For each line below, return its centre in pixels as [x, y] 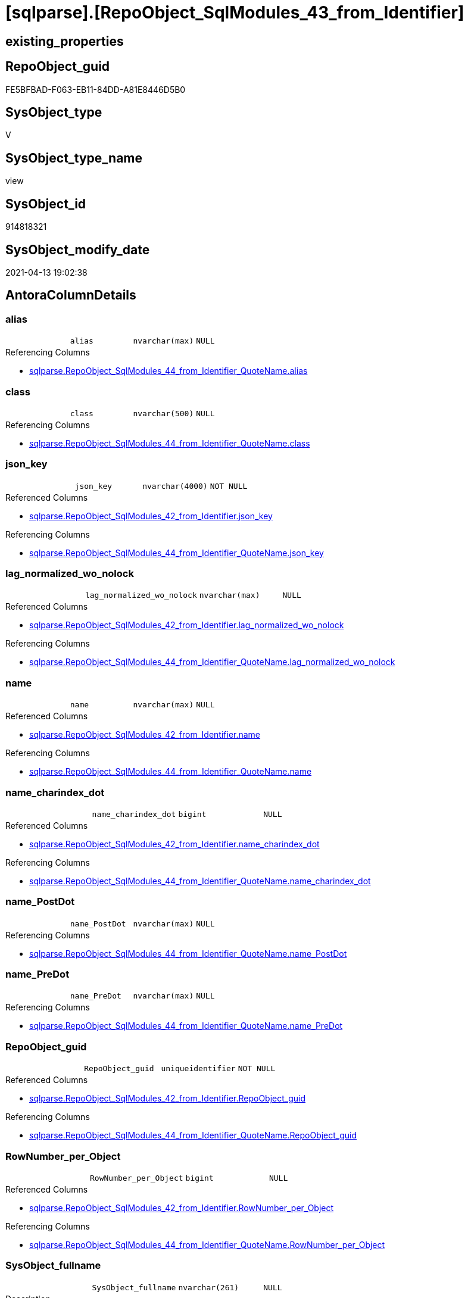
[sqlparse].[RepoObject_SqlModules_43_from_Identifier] [235, 13]
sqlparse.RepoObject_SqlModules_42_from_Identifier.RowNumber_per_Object [182, 1207]
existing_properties [65, 41]
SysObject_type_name [74, 158]
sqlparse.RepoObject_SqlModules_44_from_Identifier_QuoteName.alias [169, 371]
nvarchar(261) [209, 1287]
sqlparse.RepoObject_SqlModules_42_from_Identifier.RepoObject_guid [168, 1099]
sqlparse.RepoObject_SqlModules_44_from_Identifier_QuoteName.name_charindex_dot [200, 881]
